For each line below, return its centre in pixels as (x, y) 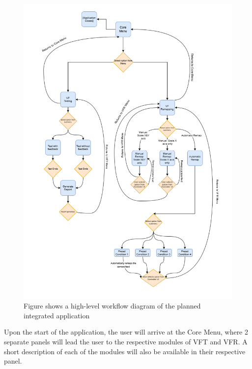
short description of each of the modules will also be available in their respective (125, 351)
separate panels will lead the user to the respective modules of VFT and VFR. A (126, 342)
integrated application (57, 315)
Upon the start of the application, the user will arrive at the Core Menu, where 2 (126, 332)
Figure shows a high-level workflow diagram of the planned (112, 306)
